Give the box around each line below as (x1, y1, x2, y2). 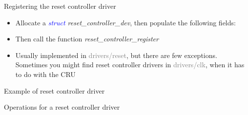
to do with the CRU (15, 69, 76, 79)
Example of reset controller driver (4, 85, 105, 96)
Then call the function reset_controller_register (15, 34, 159, 44)
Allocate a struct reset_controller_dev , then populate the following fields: (15, 17, 236, 27)
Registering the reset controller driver (4, 1, 116, 11)
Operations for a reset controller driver (4, 102, 120, 112)
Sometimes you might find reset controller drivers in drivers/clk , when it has (15, 59, 245, 70)
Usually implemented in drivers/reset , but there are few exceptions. (15, 50, 217, 60)
